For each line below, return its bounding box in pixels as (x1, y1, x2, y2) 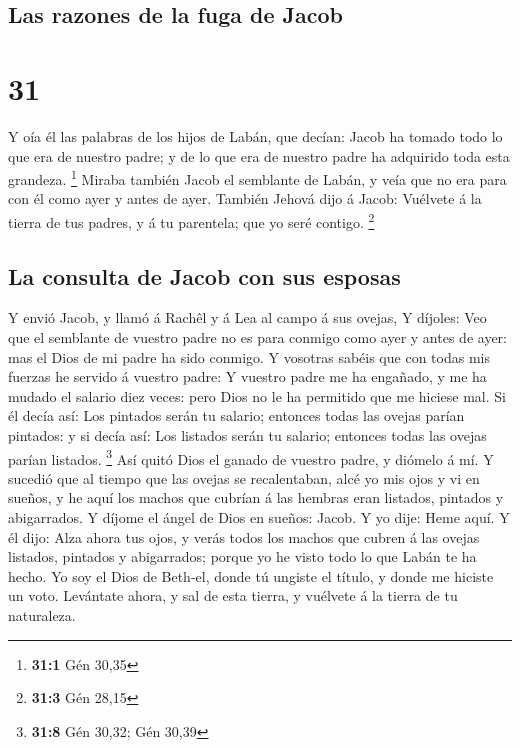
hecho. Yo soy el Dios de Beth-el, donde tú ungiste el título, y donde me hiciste (8, 565, 494, 586)
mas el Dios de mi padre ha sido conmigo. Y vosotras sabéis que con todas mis (8, 346, 490, 367)
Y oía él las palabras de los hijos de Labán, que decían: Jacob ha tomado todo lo (8, 125, 503, 146)
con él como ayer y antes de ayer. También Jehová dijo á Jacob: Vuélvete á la (8, 188, 482, 209)
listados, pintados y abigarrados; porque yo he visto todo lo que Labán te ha (8, 546, 477, 567)
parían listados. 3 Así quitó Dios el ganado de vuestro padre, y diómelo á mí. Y (8, 445, 494, 469)
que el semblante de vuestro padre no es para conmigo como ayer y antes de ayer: (8, 326, 507, 347)
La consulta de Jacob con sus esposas (8, 260, 401, 291)
